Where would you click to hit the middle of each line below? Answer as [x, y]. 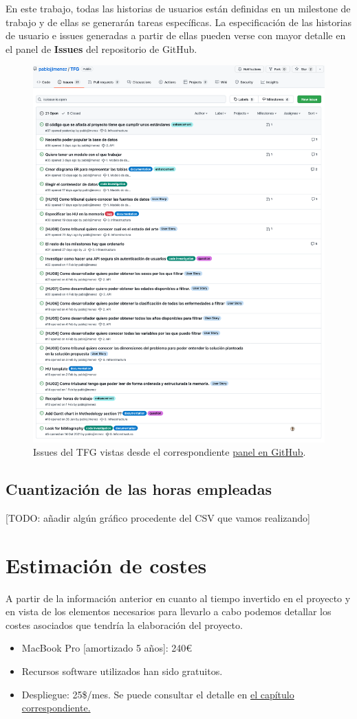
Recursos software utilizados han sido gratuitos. [122, 671]
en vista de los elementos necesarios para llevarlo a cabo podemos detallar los [169, 611]
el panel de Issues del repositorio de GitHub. [101, 48]
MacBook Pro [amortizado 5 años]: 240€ [107, 648]
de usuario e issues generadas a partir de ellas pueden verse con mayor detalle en [176, 35]
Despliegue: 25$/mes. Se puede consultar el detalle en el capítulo [158, 694]
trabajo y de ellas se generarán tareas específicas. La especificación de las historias [179, 22]
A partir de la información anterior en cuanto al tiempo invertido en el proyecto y [178, 598]
